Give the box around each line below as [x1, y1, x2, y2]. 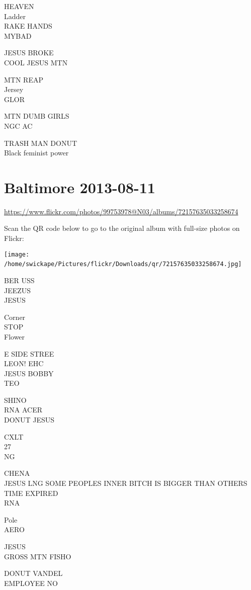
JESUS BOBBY [4, 368, 54, 378]
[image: [4, 250, 30, 258]
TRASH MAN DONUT [4, 137, 77, 148]
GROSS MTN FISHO [4, 551, 71, 561]
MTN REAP [4, 74, 43, 85]
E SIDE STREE [4, 348, 54, 359]
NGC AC [4, 120, 33, 131]
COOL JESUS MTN [4, 57, 68, 67]
